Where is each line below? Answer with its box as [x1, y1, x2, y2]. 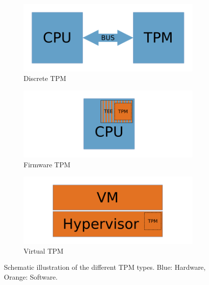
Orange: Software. [4, 271, 58, 282]
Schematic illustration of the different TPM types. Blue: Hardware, [4, 262, 206, 272]
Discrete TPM [24, 73, 66, 83]
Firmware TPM [24, 159, 71, 169]
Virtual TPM [24, 245, 64, 256]
